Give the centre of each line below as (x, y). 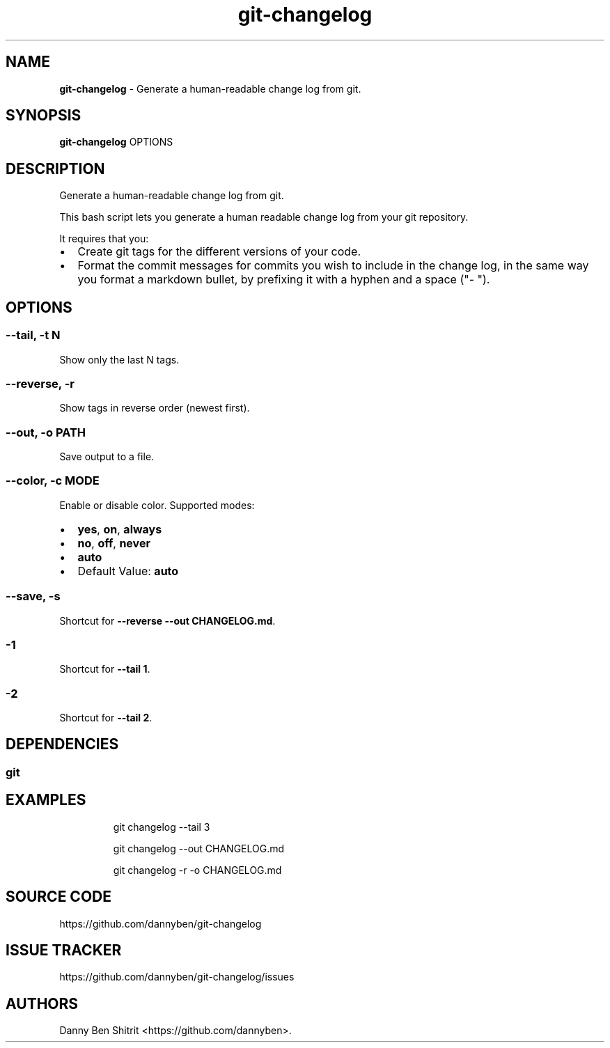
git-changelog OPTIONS (116, 142)
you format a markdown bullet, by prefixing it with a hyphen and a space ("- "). (284, 280)
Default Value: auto (128, 571)
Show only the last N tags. (119, 359)
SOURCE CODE (58, 897)
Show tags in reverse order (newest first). (155, 408)
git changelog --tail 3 (162, 827)
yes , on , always (120, 529)
